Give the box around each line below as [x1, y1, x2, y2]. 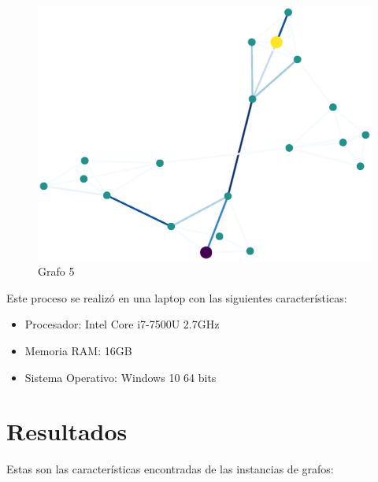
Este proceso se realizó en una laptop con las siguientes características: [6, 289, 347, 306]
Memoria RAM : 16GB [24, 342, 132, 358]
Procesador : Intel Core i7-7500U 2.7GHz [24, 316, 220, 332]
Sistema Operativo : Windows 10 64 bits [24, 369, 217, 385]
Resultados [6, 415, 128, 447]
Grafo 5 [38, 263, 75, 280]
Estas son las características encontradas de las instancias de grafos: [6, 461, 334, 477]
